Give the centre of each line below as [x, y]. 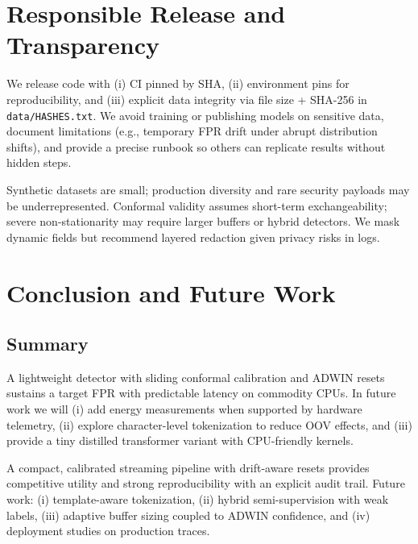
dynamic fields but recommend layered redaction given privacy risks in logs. [193, 237]
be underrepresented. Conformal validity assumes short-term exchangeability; [197, 205]
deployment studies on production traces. [108, 531]
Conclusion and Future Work [171, 292]
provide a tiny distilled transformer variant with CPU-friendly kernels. [180, 440]
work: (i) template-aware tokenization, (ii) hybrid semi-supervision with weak [198, 499]
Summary [48, 344]
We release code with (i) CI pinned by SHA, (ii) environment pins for [178, 83]
